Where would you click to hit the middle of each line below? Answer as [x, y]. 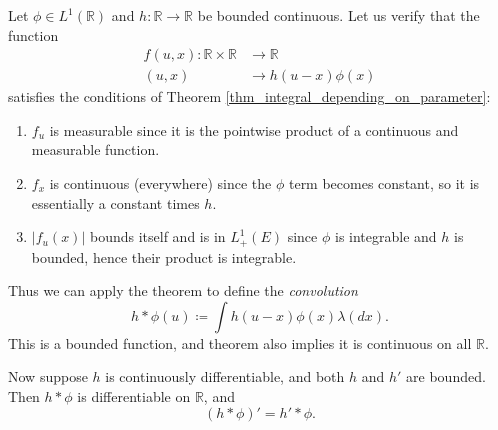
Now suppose [48, 376]
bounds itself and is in [157, 236]
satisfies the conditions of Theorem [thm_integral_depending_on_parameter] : [249, 96]
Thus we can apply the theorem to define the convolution [183, 290]
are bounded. [446, 376]
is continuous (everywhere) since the [160, 183]
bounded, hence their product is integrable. [164, 256]
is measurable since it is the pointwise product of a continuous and [254, 129]
